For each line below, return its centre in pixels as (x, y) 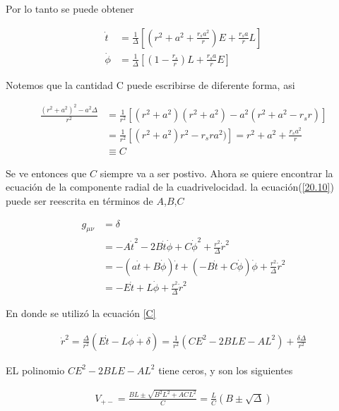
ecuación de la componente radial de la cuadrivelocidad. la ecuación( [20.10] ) (170, 187)
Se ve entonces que (46, 173)
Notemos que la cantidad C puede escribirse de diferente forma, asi (150, 84)
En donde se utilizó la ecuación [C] (81, 313)
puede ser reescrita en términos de (79, 200)
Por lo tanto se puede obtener (70, 8)
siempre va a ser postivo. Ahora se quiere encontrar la (216, 173)
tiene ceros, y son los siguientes (226, 370)
